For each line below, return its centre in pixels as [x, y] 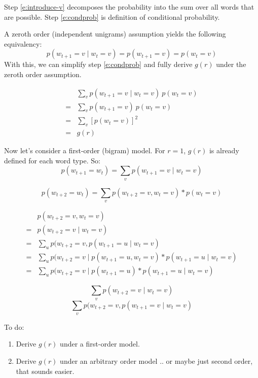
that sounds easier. [45, 371]
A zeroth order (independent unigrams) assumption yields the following [115, 34]
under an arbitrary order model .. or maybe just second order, [156, 361]
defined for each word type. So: [52, 160]
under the [231, 64]
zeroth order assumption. [43, 74]
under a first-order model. [100, 344]
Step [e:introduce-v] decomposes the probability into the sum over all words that [129, 7]
